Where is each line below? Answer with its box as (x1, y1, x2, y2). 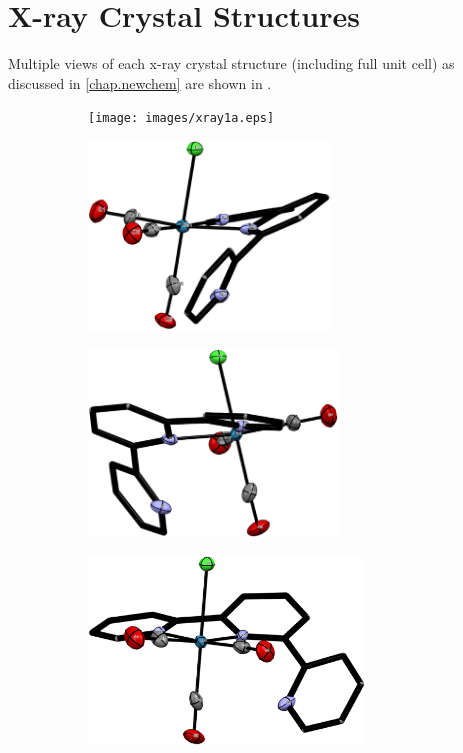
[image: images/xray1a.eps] (88, 111, 275, 126)
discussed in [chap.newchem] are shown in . (8, 72, 272, 93)
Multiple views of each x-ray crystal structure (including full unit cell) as (8, 53, 455, 74)
